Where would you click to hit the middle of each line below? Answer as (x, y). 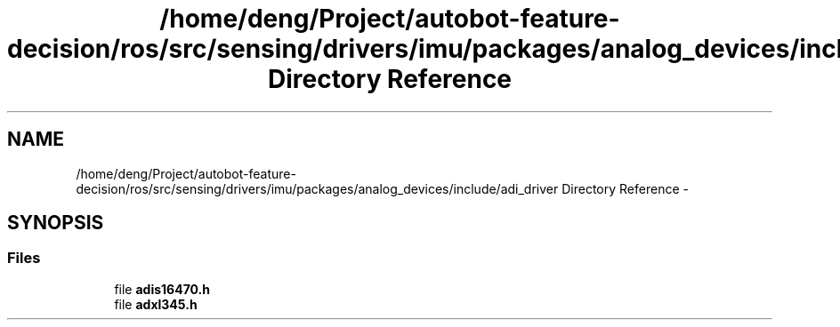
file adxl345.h (156, 304)
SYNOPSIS (56, 223)
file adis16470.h (162, 289)
